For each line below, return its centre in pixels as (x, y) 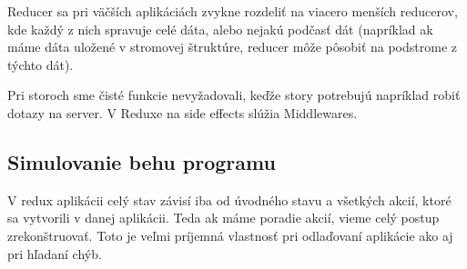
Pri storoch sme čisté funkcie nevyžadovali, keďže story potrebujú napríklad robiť (234, 95)
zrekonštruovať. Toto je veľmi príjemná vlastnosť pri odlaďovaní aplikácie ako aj (230, 235)
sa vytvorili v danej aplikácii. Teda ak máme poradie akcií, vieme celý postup (223, 218)
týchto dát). (41, 64)
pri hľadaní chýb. (55, 253)
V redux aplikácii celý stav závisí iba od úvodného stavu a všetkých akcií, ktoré (229, 199)
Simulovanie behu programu (142, 161)
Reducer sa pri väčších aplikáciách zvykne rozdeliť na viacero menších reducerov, (233, 11)
